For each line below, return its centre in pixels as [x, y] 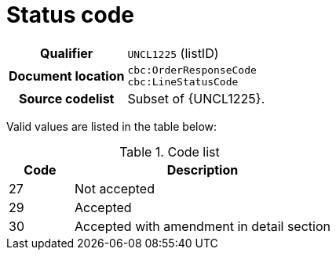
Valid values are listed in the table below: [112, 126]
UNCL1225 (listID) [173, 53]
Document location [67, 76]
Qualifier [67, 53]
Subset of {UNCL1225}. [196, 98]
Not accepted [115, 188]
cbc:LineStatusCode [183, 81]
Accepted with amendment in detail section [203, 226]
